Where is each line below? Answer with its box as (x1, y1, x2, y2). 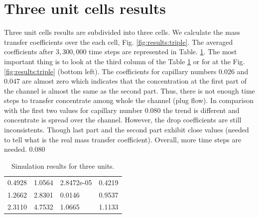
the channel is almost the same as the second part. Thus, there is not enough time (4, 85, 255, 96)
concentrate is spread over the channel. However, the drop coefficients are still (4, 114, 242, 125)
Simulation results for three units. (11, 160, 115, 171)
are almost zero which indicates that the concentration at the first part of (22, 76, 247, 86)
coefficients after (4, 46, 54, 57)
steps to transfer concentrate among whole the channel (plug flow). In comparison (4, 95, 254, 106)
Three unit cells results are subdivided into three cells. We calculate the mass (4, 27, 240, 37)
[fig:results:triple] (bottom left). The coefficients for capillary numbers (4, 66, 217, 76)
